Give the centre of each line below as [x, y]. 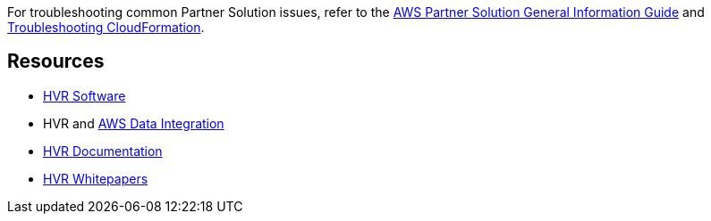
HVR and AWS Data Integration [134, 123]
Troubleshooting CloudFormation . [106, 27]
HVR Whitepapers [96, 178]
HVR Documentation [103, 151]
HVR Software [85, 95]
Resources [56, 61]
